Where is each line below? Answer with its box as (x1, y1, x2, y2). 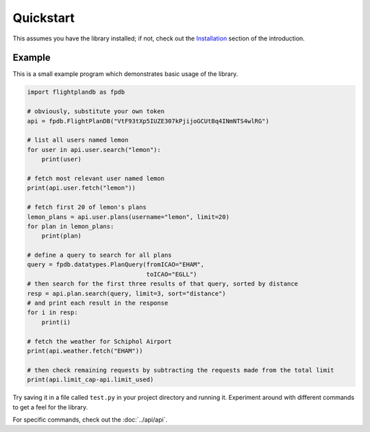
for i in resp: (27, 309, 78, 316)
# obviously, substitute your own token (27, 107, 164, 116)
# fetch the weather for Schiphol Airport (27, 338, 172, 345)
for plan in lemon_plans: (27, 223, 114, 230)
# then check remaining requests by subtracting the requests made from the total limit (27, 366, 335, 374)
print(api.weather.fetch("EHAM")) (27, 346, 143, 355)
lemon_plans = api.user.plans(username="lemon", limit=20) (27, 213, 230, 220)
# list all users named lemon (27, 136, 129, 144)
